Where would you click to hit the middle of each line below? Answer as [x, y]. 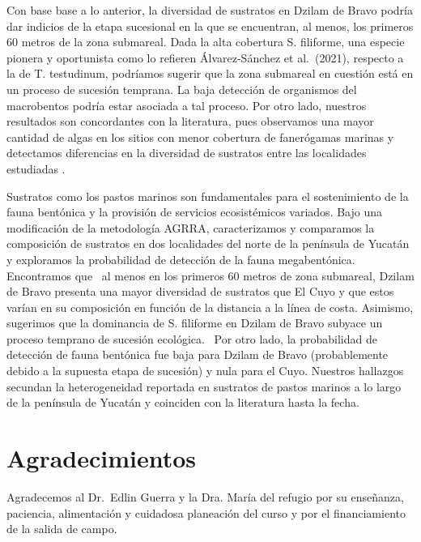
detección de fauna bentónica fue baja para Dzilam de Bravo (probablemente [198, 354]
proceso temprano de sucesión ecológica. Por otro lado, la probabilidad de [192, 338]
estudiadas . [36, 168]
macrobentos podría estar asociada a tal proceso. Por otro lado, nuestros [187, 105]
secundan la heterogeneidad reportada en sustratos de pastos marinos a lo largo [204, 386]
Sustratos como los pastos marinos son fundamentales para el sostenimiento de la [208, 196]
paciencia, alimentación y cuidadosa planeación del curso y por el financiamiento [206, 512]
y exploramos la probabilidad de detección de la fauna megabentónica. [181, 259]
